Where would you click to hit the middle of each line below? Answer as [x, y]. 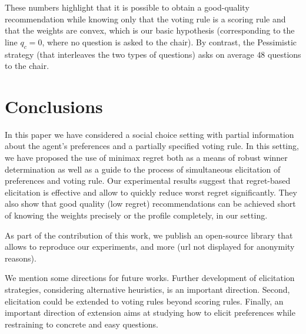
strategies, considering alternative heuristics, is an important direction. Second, [147, 290]
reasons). [21, 258]
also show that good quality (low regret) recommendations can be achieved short [150, 204]
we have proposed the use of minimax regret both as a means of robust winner [146, 158]
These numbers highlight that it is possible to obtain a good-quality [127, 7]
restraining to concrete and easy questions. [82, 324]
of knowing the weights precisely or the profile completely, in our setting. [136, 215]
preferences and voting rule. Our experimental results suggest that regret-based [148, 181]
